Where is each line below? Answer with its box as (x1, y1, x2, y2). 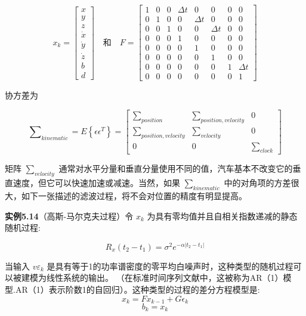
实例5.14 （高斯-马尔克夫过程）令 (5, 209, 134, 222)
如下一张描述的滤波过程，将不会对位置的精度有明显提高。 (21, 189, 247, 202)
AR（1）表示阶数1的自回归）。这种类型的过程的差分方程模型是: (15, 283, 260, 295)
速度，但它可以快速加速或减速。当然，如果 (13, 176, 180, 189)
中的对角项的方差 (224, 176, 291, 189)
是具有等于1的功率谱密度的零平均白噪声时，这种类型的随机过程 (47, 259, 293, 272)
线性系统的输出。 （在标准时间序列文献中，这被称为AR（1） (46, 271, 283, 284)
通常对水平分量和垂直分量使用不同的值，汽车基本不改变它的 (58, 162, 293, 175)
